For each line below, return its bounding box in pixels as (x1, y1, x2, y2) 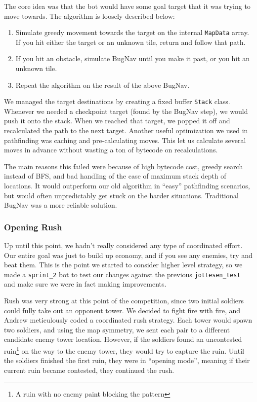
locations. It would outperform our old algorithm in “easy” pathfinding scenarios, (4, 181, 250, 191)
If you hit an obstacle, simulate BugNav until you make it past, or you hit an (15, 53, 250, 64)
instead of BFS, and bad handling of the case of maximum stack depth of (4, 171, 226, 181)
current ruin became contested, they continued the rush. (4, 365, 174, 375)
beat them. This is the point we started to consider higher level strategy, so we (4, 259, 243, 270)
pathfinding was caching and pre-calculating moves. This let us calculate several (4, 135, 246, 145)
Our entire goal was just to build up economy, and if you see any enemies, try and (4, 250, 253, 260)
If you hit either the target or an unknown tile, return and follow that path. (15, 37, 246, 47)
